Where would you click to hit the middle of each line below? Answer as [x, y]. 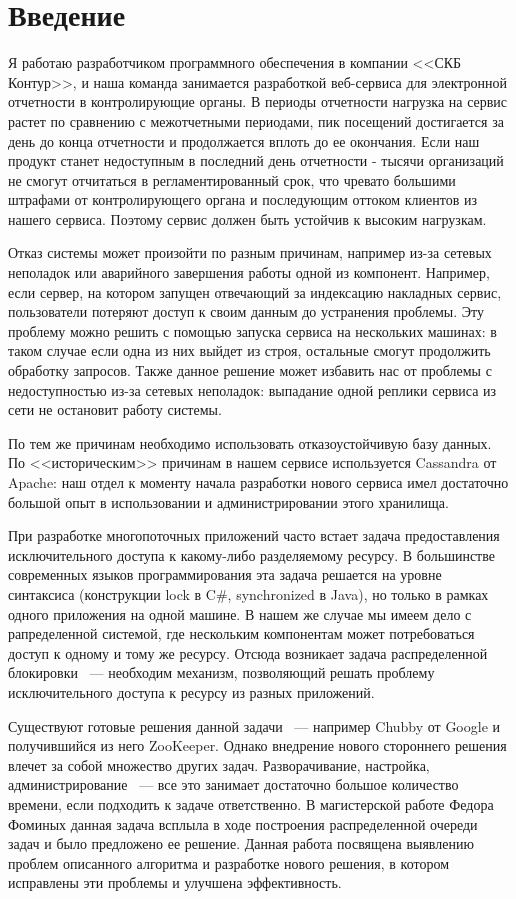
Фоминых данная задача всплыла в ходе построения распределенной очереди [243, 823]
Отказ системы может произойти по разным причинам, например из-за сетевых [250, 252]
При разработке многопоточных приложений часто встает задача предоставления [254, 535]
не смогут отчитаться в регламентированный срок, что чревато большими [232, 179]
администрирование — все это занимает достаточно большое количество [233, 784]
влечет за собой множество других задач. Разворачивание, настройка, [219, 764]
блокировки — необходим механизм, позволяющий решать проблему [221, 672]
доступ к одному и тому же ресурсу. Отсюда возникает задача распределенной [248, 652]
